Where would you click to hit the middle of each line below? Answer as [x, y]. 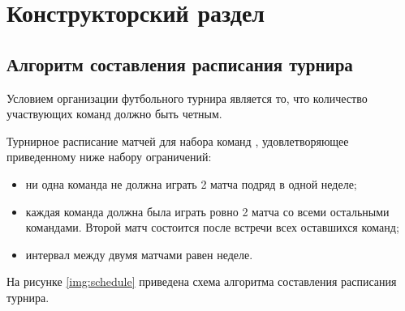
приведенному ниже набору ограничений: [109, 157]
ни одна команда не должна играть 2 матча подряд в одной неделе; [191, 183]
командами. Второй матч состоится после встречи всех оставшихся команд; [212, 227]
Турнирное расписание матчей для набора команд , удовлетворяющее [178, 141]
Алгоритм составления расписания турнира [180, 64]
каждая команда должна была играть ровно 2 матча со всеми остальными [207, 211]
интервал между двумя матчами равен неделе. [139, 254]
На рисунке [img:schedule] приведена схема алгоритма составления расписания [202, 281]
